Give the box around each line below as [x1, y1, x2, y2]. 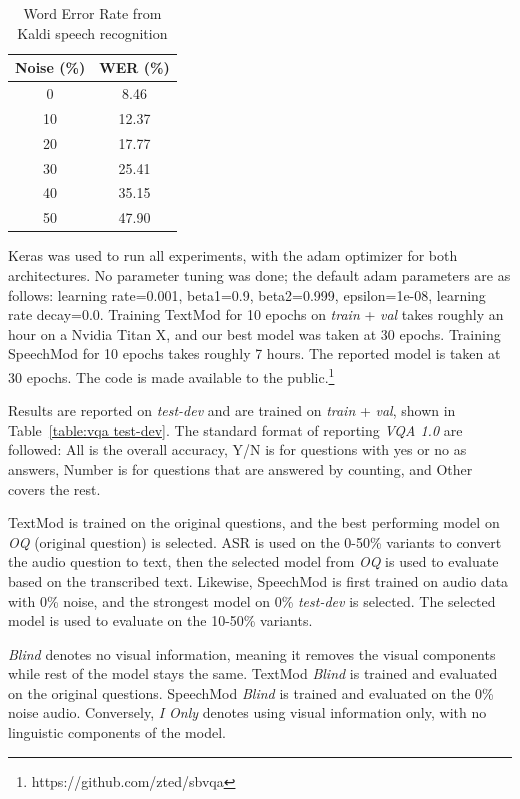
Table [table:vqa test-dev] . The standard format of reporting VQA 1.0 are [8, 419, 463, 440]
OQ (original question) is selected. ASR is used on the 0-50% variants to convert [8, 531, 502, 552]
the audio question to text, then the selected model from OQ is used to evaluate [8, 551, 499, 572]
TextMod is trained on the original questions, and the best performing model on [8, 512, 500, 533]
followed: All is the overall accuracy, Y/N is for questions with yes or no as [8, 439, 467, 460]
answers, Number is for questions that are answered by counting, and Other [8, 458, 473, 479]
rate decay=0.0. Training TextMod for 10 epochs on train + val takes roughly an [8, 304, 504, 325]
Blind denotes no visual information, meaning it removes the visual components [8, 643, 496, 664]
